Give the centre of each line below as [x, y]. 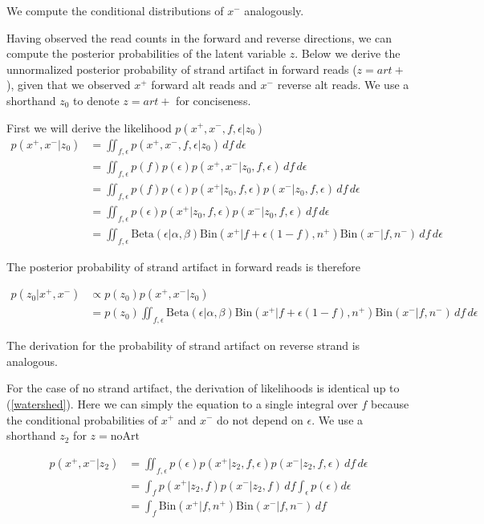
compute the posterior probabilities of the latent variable [146, 53]
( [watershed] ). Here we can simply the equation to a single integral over [182, 403]
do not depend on [260, 419]
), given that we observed [69, 85]
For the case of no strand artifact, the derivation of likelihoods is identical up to [203, 388]
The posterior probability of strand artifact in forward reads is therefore [183, 266]
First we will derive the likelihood [89, 127]
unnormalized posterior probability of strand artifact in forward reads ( [182, 69]
